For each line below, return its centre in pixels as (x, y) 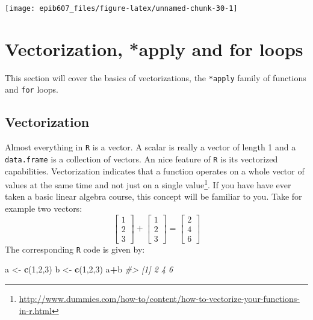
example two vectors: (44, 208)
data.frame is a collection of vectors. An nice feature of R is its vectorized (141, 158)
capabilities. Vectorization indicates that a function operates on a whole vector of (155, 171)
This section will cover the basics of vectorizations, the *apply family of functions (156, 77)
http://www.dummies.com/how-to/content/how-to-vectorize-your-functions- (159, 298)
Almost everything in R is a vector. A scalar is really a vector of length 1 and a (150, 147)
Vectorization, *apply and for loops (154, 48)
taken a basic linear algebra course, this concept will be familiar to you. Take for (153, 196)
